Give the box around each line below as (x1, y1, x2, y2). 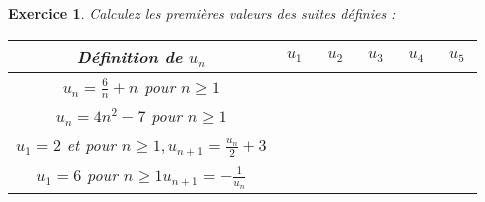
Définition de (76, 44, 183, 68)
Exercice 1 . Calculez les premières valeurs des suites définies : (8, 3, 396, 23)
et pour (66, 133, 117, 157)
